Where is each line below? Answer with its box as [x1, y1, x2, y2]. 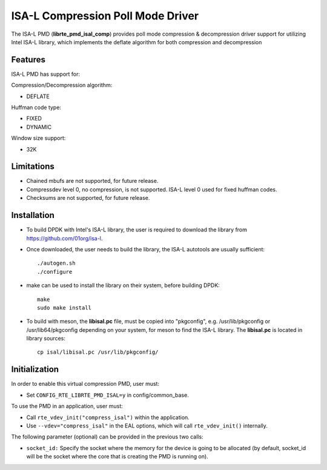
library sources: [26, 335, 66, 342]
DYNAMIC [26, 123, 51, 130]
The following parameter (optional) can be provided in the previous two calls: [11, 433, 203, 440]
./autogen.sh [37, 260, 76, 266]
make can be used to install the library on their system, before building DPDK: [26, 282, 220, 289]
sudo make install [37, 304, 92, 311]
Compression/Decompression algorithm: [11, 82, 113, 89]
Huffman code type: [11, 104, 62, 111]
